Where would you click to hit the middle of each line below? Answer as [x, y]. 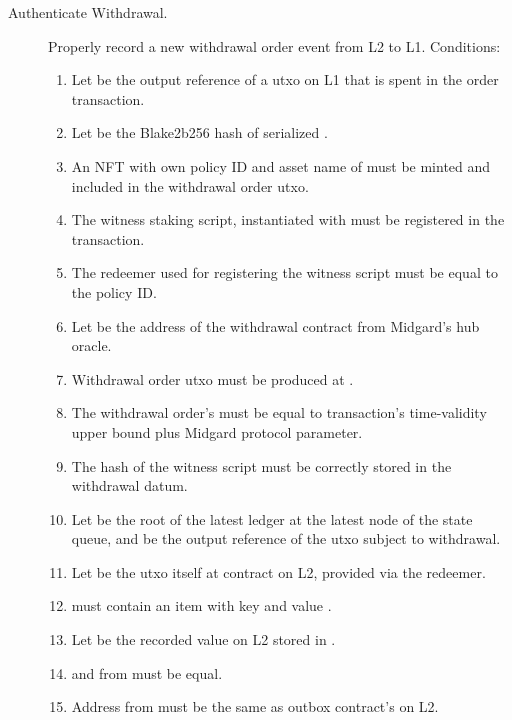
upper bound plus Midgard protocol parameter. [217, 431]
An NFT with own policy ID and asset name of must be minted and [281, 165]
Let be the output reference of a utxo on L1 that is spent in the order [285, 79]
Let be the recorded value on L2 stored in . [203, 639]
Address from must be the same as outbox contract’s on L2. [255, 706]
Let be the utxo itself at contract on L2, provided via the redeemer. [278, 571]
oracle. [91, 345]
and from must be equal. [147, 672]
